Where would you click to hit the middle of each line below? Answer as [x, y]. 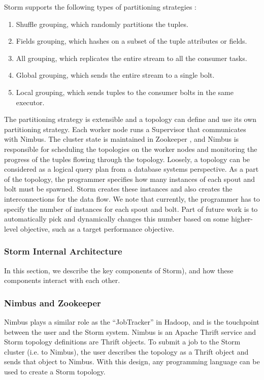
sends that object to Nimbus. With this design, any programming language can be [132, 361]
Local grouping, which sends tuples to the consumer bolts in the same [125, 92]
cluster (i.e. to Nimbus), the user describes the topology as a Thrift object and [126, 351]
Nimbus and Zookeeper [53, 303]
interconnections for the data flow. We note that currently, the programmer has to [132, 198]
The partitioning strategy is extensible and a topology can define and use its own [130, 119]
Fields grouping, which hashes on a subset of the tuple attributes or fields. [131, 41]
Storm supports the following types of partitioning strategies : [100, 7]
